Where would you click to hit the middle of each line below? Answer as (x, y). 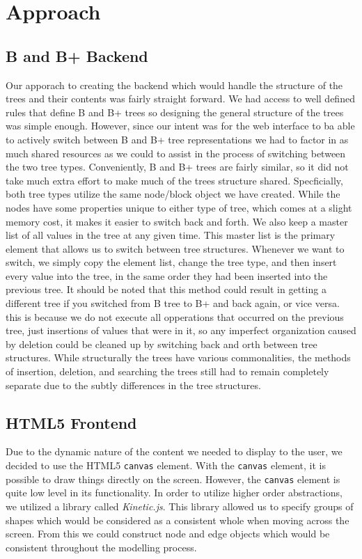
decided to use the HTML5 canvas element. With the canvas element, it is (166, 465)
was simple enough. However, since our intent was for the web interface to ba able (180, 126)
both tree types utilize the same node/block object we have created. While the (173, 194)
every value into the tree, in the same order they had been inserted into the (167, 275)
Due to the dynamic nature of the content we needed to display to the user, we (174, 451)
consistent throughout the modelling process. (101, 547)
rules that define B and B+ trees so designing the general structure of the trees (175, 112)
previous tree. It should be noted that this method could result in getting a (166, 289)
